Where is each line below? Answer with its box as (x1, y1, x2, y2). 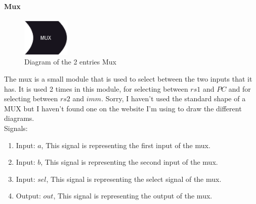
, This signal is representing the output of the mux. (53, 190, 212, 201)
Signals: (4, 122, 28, 133)
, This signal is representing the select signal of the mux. (46, 173, 222, 184)
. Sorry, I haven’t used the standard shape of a (101, 93, 246, 104)
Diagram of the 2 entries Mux (24, 56, 116, 67)
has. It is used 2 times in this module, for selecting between (4, 83, 188, 94)
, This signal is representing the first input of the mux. (41, 140, 210, 150)
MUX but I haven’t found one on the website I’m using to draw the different (4, 103, 242, 113)
